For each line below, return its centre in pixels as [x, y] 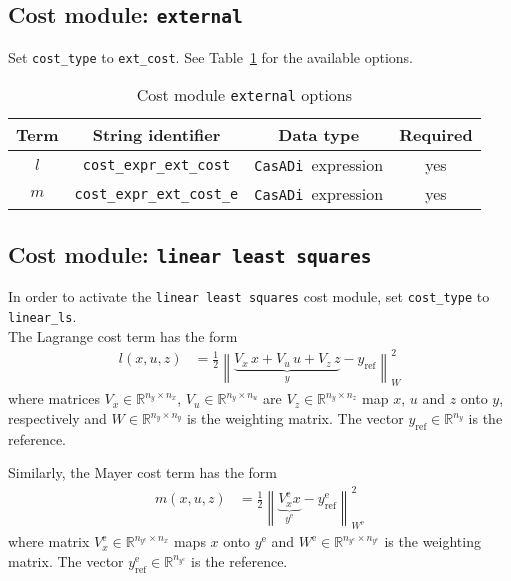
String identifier [156, 135]
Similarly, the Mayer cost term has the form [143, 472]
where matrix [49, 541]
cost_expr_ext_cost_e [156, 193]
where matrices [54, 398]
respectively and [57, 418]
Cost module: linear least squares [190, 253]
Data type [319, 135]
